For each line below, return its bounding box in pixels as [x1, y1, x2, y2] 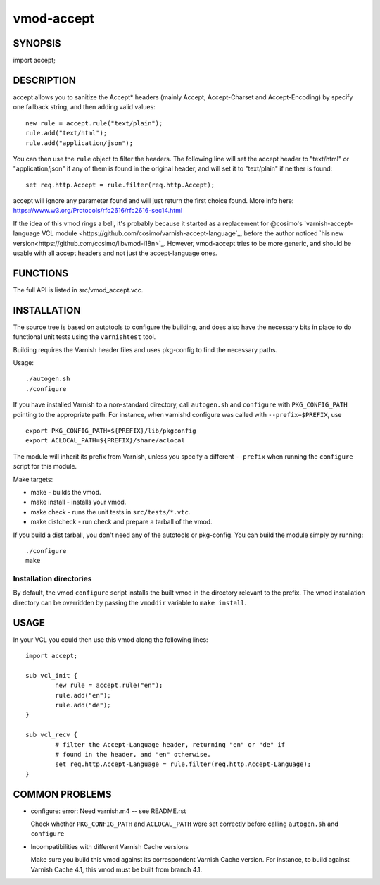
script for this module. [13, 462, 77, 471]
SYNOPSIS [13, 37, 61, 49]
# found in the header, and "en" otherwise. [55, 750, 211, 759]
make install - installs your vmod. [30, 497, 127, 507]
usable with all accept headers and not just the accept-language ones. [13, 249, 217, 257]
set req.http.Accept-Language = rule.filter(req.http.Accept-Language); [55, 760, 312, 768]
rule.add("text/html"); [25, 129, 108, 137]
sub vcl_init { [25, 672, 78, 679]
